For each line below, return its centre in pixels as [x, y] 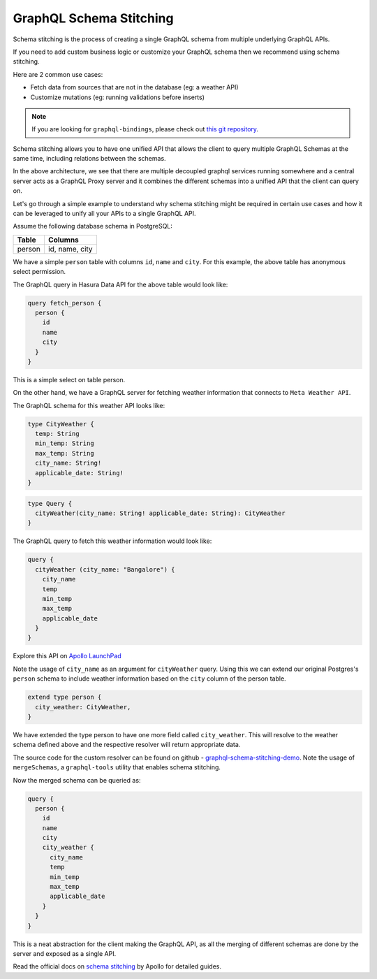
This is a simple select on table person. [69, 379]
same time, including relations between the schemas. [90, 159]
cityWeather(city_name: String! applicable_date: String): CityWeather [160, 513]
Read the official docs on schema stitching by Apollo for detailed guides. [117, 966]
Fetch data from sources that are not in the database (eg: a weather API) [134, 87]
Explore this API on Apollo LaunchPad [67, 656]
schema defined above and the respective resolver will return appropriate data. [127, 745]
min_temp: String [65, 443]
